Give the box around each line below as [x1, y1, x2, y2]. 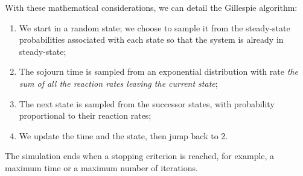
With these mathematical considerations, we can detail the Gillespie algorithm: [5, 1, 298, 13]
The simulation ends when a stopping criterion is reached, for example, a [5, 149, 275, 162]
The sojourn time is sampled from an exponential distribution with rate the [19, 65, 298, 78]
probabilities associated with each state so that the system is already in [19, 33, 284, 46]
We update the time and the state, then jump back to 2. [19, 129, 228, 142]
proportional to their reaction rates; [19, 109, 151, 122]
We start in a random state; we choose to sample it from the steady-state [19, 21, 290, 34]
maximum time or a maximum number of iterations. [5, 161, 198, 174]
